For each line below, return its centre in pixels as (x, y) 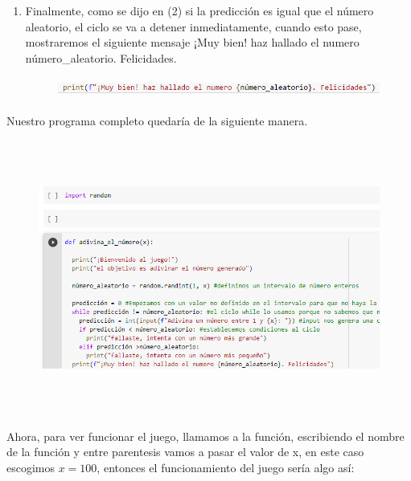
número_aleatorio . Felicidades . (101, 57)
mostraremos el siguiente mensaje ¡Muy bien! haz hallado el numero (192, 42)
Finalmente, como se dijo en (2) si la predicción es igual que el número (199, 10)
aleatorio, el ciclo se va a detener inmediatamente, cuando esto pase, (193, 26)
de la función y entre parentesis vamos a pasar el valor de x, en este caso (185, 452)
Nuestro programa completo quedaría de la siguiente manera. (157, 121)
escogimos (31, 467)
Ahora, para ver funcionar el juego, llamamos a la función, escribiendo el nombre (205, 436)
